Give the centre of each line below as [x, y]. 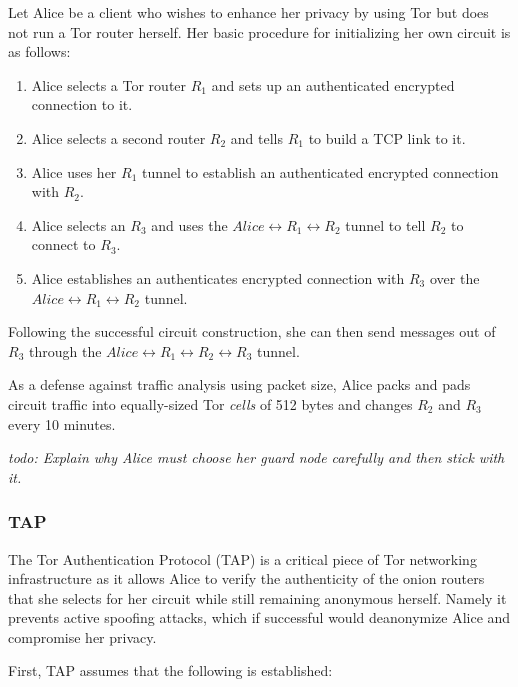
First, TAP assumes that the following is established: [170, 670]
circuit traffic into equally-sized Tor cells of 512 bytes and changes [210, 403]
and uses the [189, 224]
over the [454, 277]
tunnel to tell [385, 224]
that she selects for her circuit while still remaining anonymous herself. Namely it [257, 597]
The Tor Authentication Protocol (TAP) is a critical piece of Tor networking [242, 558]
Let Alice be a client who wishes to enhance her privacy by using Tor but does [248, 12]
